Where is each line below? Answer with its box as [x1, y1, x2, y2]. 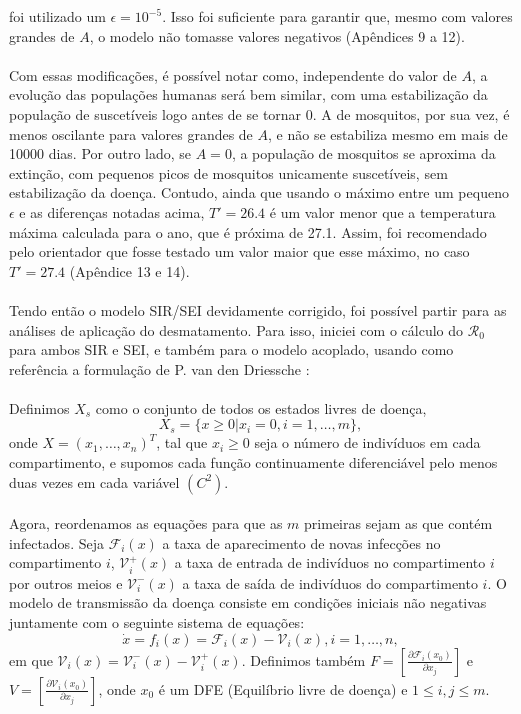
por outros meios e [9, 572, 123, 593]
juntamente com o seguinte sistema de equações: [9, 612, 305, 633]
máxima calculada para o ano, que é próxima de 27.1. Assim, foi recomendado [9, 221, 487, 242]
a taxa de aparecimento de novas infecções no [162, 532, 441, 553]
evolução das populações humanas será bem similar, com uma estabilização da [9, 84, 488, 105]
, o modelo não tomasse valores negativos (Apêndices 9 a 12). [89, 25, 465, 46]
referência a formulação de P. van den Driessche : [9, 358, 310, 379]
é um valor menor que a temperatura [269, 201, 496, 222]
